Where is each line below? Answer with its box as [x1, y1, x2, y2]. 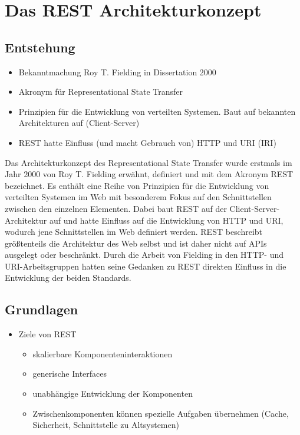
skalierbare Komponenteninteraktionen [32, 347, 173, 360]
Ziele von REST [18, 328, 77, 340]
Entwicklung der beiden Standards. [5, 271, 131, 284]
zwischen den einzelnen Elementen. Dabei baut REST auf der [5, 202, 227, 214]
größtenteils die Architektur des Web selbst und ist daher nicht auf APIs [5, 237, 267, 249]
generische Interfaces [32, 367, 107, 380]
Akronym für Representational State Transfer [18, 85, 183, 98]
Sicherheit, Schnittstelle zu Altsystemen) [32, 419, 179, 431]
